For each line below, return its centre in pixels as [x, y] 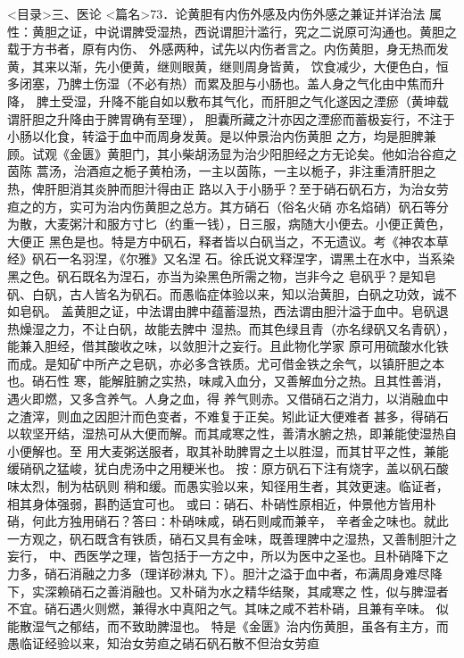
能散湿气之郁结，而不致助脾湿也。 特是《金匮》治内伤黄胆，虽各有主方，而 [228, 625]
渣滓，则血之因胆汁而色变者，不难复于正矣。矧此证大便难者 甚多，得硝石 [234, 416]
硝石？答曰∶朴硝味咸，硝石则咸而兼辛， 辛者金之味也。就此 [271, 521]
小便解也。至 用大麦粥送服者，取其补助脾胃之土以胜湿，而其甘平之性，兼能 [228, 450]
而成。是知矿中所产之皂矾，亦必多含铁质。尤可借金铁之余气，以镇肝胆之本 [226, 363]
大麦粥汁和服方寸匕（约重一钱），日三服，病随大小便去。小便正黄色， [247, 224]
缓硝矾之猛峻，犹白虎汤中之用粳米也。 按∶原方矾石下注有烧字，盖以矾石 [222, 468]
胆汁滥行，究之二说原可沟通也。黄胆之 [344, 31]
